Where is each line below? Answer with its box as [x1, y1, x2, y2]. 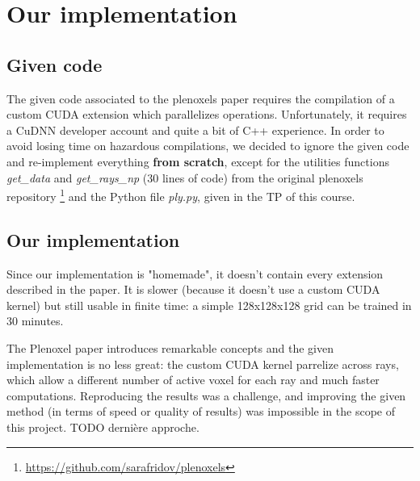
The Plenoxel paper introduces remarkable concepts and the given [6, 339, 334, 356]
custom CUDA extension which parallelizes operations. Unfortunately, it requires [6, 106, 407, 123]
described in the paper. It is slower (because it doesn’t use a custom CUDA [6, 281, 380, 298]
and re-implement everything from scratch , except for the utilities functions [6, 153, 389, 169]
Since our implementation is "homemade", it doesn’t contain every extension [6, 265, 384, 282]
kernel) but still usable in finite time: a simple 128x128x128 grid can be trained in [6, 296, 412, 313]
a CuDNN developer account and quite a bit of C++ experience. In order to [6, 121, 384, 138]
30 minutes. [6, 312, 64, 329]
